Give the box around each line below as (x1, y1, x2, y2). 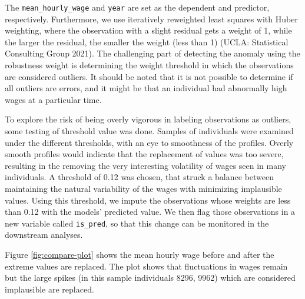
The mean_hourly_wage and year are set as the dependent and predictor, (5, 1, 270, 13)
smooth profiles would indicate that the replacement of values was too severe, (5, 148, 284, 160)
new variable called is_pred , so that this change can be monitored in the (5, 217, 269, 229)
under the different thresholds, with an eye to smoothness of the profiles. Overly (5, 136, 294, 148)
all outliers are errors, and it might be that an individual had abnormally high (5, 82, 287, 94)
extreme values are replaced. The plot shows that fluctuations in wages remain (5, 260, 288, 272)
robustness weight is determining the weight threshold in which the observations (5, 59, 294, 71)
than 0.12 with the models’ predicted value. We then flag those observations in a (5, 205, 296, 218)
